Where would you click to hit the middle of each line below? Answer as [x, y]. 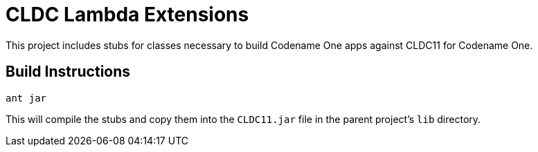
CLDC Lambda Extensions [127, 15]
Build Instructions [68, 72]
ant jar [26, 98]
